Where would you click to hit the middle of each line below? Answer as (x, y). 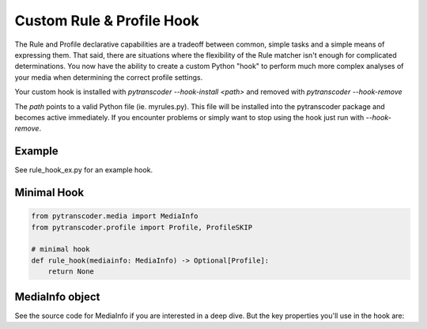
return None (71, 272)
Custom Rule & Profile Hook (107, 21)
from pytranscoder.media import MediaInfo (115, 216)
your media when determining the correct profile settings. (109, 77)
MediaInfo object (57, 297)
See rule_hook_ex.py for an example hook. (84, 170)
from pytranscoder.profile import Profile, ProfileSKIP (142, 227)
